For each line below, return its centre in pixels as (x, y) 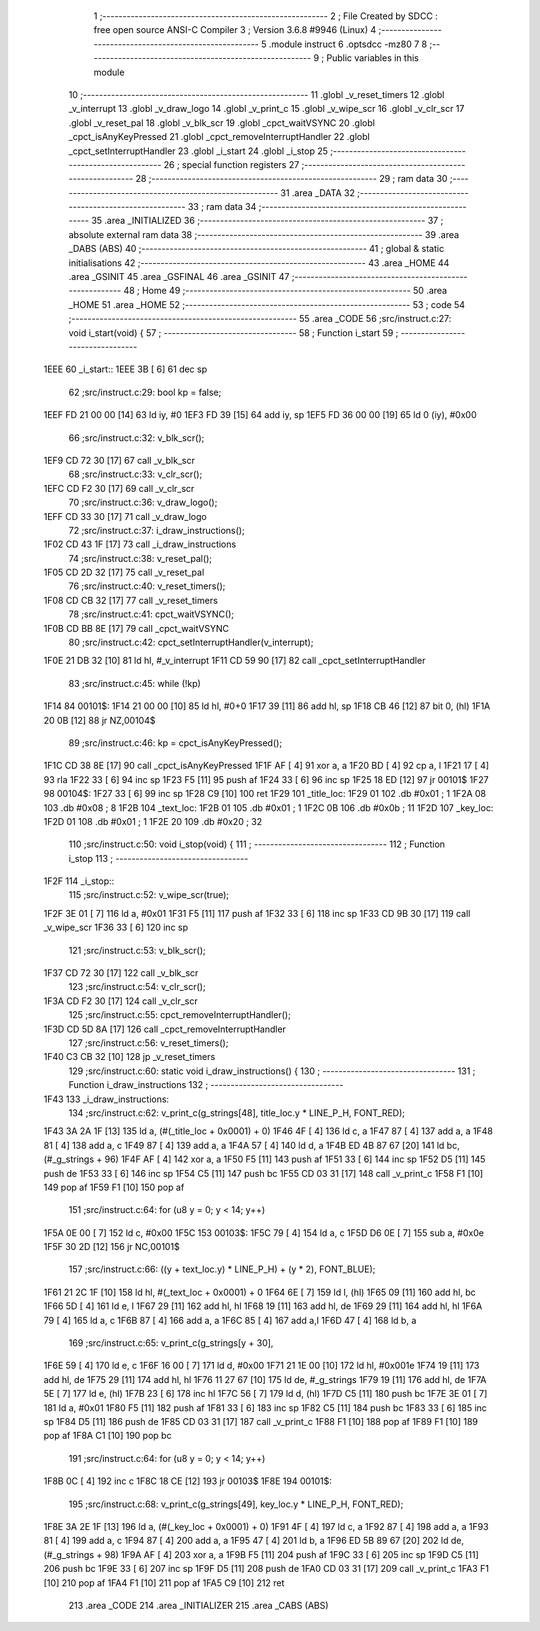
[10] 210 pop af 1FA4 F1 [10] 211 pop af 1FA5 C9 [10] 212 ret (164, 1582)
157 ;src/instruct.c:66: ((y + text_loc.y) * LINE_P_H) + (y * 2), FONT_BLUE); (222, 1269)
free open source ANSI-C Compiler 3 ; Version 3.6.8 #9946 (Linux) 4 (235, 30)
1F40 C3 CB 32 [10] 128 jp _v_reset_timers (129, 1057)
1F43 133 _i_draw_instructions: (106, 1099)
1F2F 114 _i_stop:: (79, 881)
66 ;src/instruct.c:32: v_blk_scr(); (136, 437)
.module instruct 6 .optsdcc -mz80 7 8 (348, 44)
